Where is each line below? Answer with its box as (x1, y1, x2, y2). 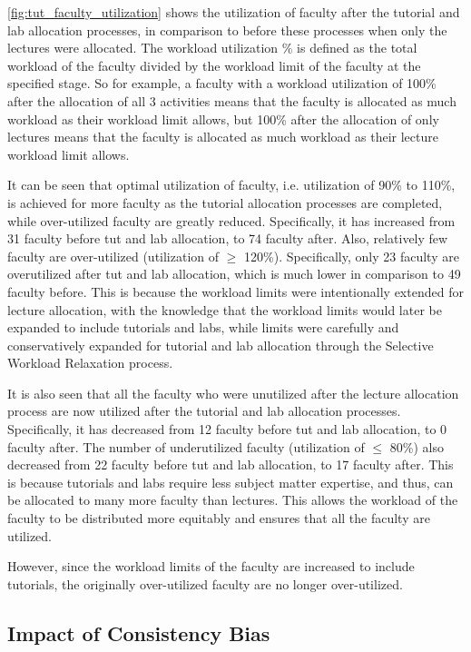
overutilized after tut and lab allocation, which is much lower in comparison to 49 (7, 264, 461, 283)
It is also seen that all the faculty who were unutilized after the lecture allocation (7, 383, 459, 402)
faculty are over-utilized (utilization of (7, 246, 220, 265)
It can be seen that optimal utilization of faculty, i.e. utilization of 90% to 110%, (7, 175, 456, 194)
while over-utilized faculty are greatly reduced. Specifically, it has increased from (7, 211, 456, 230)
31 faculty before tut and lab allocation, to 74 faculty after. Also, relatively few (7, 229, 448, 248)
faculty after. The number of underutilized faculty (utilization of (7, 437, 365, 456)
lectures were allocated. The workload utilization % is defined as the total (7, 38, 417, 57)
